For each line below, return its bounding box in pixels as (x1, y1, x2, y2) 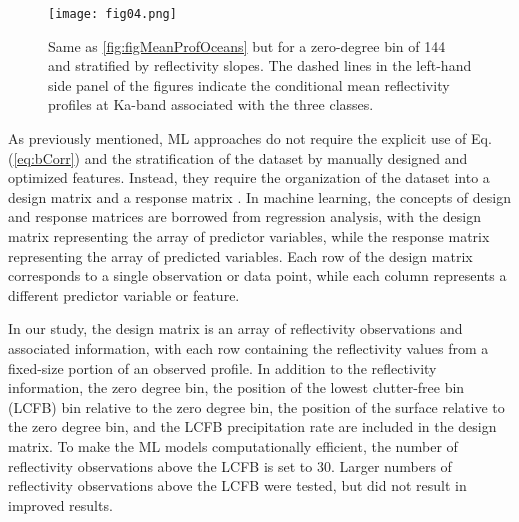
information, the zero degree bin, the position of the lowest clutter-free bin (8, 377, 465, 398)
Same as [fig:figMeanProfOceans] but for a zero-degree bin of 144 (48, 35, 446, 56)
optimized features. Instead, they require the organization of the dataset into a (8, 167, 490, 188)
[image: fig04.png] (48, 7, 177, 21)
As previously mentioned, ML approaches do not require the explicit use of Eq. (8, 128, 492, 149)
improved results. (8, 494, 113, 515)
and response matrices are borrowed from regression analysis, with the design (8, 206, 482, 227)
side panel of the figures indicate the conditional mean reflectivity (48, 74, 450, 95)
